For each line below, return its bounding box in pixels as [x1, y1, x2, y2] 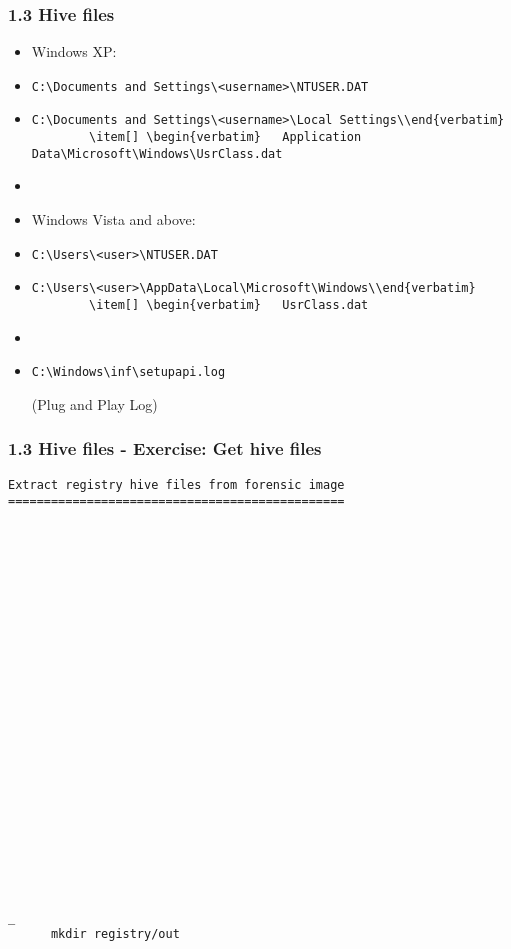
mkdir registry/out [50, 927, 180, 942]
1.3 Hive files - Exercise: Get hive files [8, 436, 322, 461]
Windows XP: [31, 41, 117, 62]
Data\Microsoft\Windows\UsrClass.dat [31, 146, 283, 161]
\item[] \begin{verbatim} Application [89, 130, 362, 145]
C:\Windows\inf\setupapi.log [31, 365, 226, 380]
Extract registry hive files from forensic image [8, 477, 345, 492]
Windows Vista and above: [31, 209, 196, 230]
